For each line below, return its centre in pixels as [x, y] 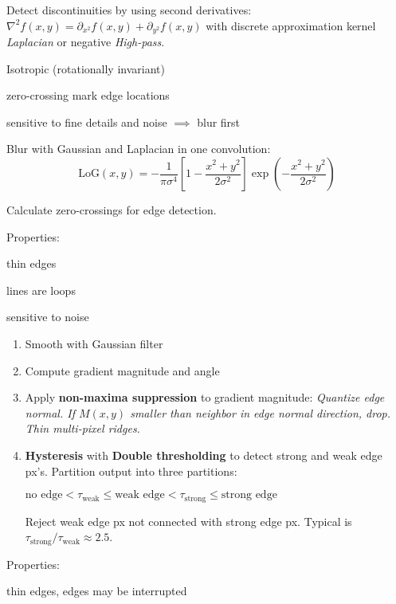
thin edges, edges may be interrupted [97, 591]
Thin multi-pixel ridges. [82, 428]
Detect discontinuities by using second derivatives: [129, 10]
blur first [219, 122]
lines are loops [41, 290]
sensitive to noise [48, 317]
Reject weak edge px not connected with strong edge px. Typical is [188, 521]
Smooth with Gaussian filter [94, 343]
